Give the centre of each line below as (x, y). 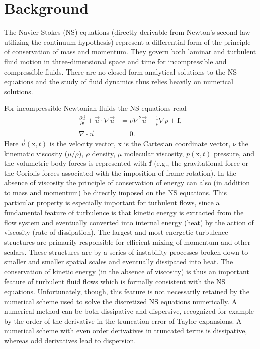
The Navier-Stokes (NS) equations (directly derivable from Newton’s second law (127, 32)
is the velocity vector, (82, 143)
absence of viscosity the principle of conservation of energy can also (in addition (127, 183)
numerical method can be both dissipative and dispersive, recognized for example (129, 311)
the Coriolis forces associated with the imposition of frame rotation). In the (120, 172)
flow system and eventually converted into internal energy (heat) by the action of (129, 222)
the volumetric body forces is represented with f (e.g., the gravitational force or (126, 163)
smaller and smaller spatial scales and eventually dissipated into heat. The (119, 262)
